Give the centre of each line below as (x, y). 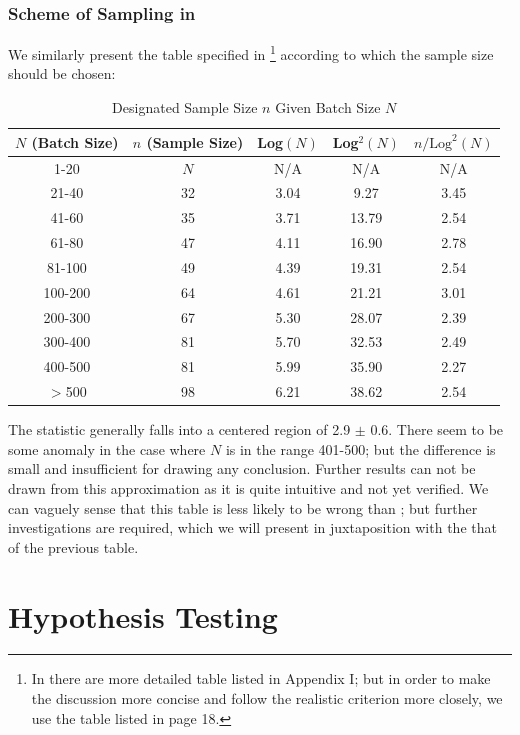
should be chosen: (62, 73)
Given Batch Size (328, 107)
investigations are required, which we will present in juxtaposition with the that (252, 527)
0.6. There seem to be (437, 429)
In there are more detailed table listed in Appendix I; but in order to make (261, 678)
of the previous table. (73, 546)
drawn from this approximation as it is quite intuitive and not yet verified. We (248, 487)
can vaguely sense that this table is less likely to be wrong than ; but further (243, 507)
